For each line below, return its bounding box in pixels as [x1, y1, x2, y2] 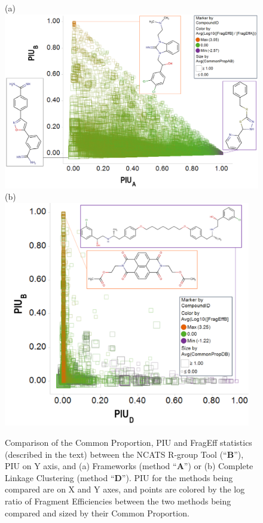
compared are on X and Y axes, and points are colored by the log [5, 483, 245, 495]
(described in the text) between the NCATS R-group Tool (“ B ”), [5, 448, 244, 460]
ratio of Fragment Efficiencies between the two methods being [5, 494, 231, 507]
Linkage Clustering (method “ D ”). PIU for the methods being [5, 471, 233, 484]
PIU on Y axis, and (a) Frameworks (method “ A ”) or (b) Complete [5, 460, 253, 472]
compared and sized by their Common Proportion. [5, 506, 189, 519]
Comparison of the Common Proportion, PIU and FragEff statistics [5, 436, 252, 448]
